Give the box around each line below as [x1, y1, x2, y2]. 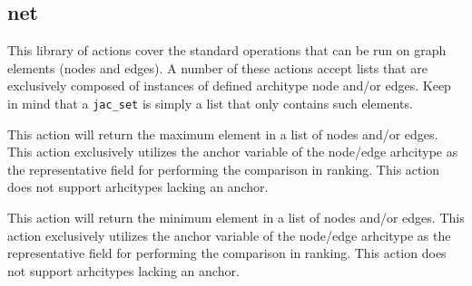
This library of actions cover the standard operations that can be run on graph [7, 41, 447, 60]
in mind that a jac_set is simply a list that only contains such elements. [7, 93, 413, 112]
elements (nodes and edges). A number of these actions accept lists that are [7, 58, 428, 77]
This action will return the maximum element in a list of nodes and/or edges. [7, 124, 438, 143]
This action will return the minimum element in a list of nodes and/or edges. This [7, 208, 465, 227]
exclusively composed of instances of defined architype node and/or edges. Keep [7, 76, 451, 95]
